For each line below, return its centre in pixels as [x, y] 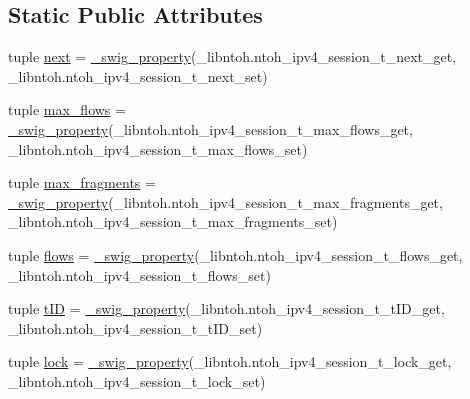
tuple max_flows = [67, 109]
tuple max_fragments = [82, 182]
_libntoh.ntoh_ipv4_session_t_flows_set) [139, 274]
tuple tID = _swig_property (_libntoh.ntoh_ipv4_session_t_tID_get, [226, 308]
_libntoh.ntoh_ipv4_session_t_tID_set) [135, 327]
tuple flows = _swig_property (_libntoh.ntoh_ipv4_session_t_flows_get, [235, 254]
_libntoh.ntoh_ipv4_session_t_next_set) [138, 75]
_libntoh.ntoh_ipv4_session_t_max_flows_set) [158, 148]
